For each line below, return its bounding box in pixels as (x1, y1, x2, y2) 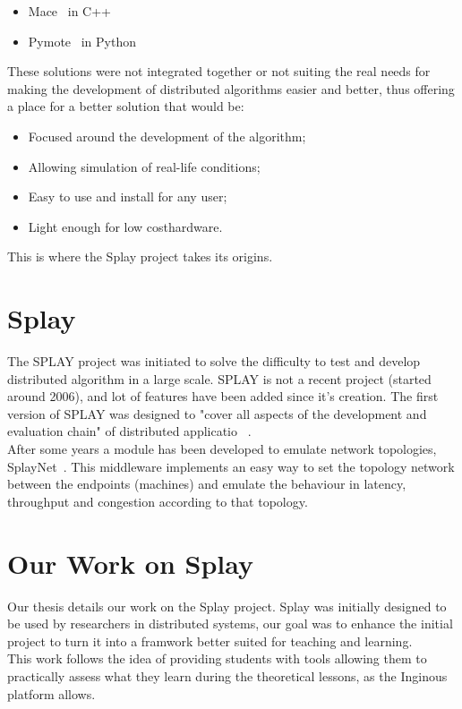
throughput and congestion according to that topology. (7, 491, 308, 510)
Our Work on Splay (7, 544, 253, 581)
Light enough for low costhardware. (28, 217, 223, 235)
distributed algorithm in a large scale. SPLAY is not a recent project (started (7, 369, 432, 388)
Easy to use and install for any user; (28, 187, 227, 206)
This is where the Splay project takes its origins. (7, 247, 273, 266)
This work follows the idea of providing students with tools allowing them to (7, 649, 427, 668)
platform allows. (7, 684, 96, 703)
